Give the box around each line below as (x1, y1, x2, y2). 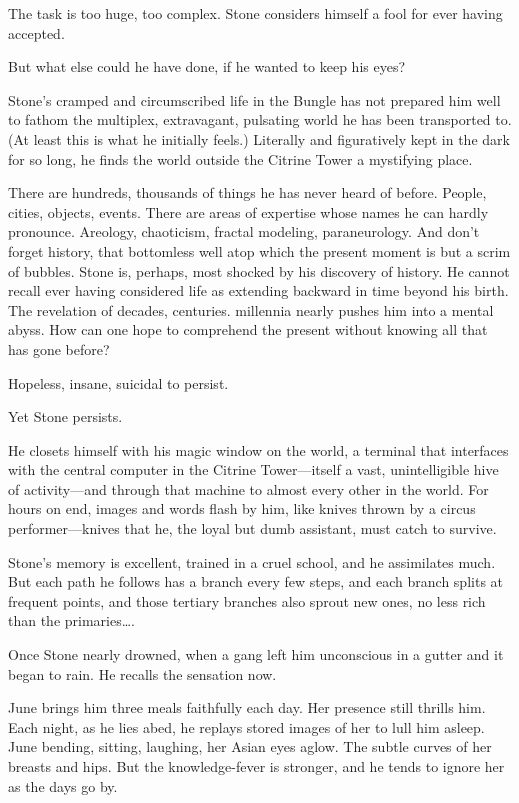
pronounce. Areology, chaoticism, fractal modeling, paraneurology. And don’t (8, 221, 480, 242)
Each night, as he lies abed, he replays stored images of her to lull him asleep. (8, 716, 485, 737)
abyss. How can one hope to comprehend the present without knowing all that (8, 319, 488, 340)
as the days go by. (8, 775, 118, 796)
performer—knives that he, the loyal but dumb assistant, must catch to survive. (8, 518, 497, 539)
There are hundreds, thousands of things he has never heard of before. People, (8, 182, 487, 203)
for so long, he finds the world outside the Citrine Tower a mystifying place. (8, 148, 473, 169)
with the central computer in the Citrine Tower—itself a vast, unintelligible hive (8, 459, 499, 480)
